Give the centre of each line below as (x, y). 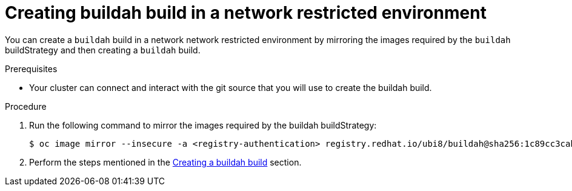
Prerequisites (31, 69)
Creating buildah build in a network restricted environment (246, 13)
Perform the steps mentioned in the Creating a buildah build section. (165, 162)
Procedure (26, 106)
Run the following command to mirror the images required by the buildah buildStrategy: (203, 125)
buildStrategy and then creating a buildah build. (103, 50)
